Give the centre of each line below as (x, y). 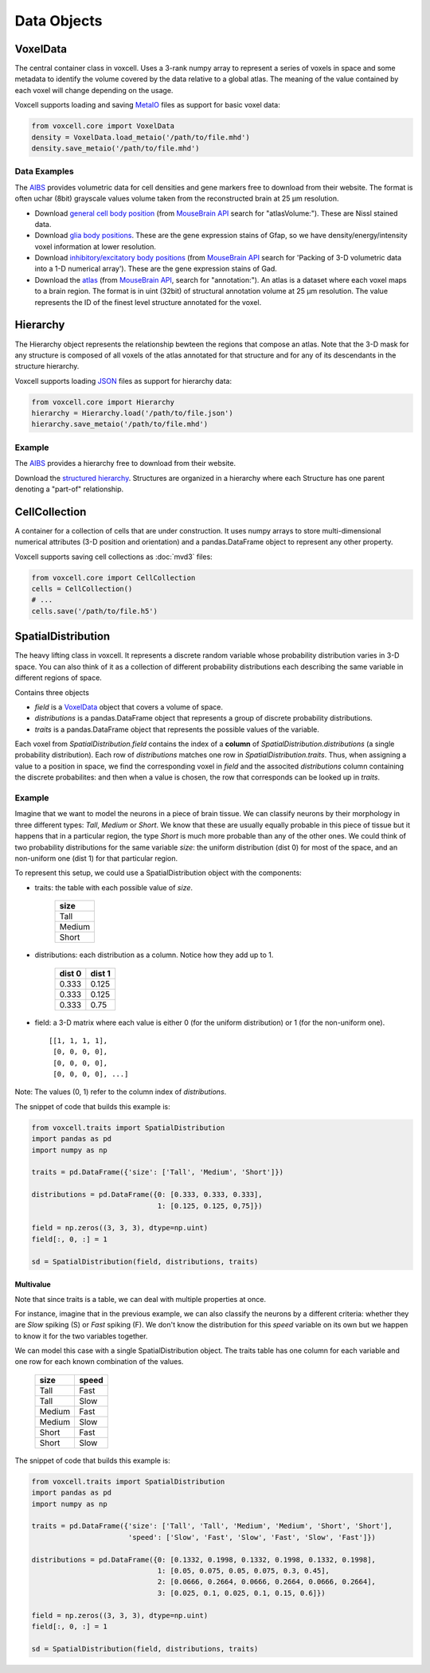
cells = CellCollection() (82, 589)
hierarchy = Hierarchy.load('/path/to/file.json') (133, 413)
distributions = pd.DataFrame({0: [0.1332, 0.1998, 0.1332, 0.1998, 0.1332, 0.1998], (203, 1560)
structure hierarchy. (47, 366)
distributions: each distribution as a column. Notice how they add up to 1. (154, 955)
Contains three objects (52, 692)
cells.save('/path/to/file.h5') (95, 611)
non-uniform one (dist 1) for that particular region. (96, 858)
